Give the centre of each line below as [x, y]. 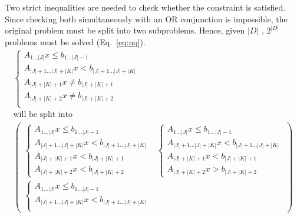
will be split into [43, 115]
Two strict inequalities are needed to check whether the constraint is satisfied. [145, 7]
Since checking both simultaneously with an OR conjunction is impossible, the [146, 19]
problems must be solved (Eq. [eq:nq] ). [75, 41]
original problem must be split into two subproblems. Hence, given [125, 30]
